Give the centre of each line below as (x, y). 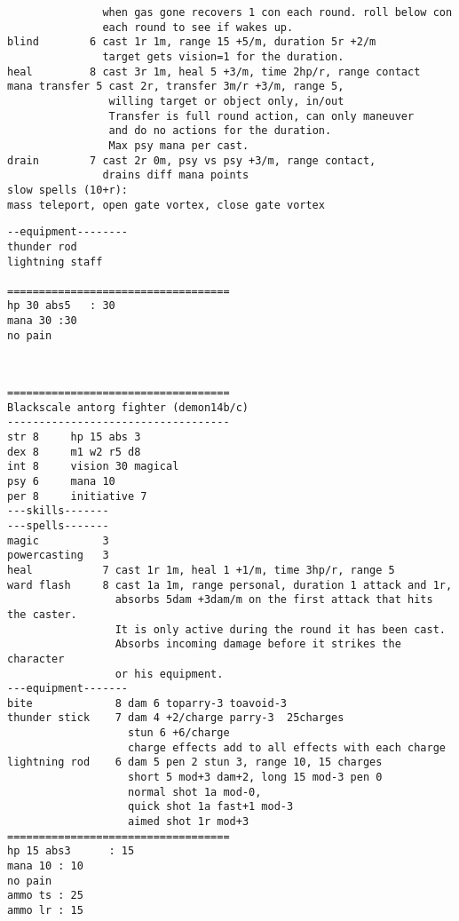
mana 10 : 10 (45, 866)
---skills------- (58, 511)
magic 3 (58, 540)
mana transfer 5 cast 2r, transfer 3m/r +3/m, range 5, (176, 87)
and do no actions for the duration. (220, 131)
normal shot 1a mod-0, (195, 792)
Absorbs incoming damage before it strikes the (258, 644)
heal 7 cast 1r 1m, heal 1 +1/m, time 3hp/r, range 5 (201, 570)
